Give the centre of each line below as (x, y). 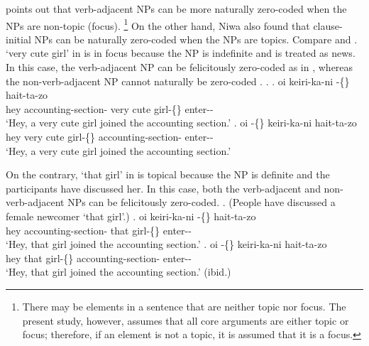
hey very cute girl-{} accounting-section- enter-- (110, 136)
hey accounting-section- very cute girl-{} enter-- (110, 108)
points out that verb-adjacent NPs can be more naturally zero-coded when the (176, 9)
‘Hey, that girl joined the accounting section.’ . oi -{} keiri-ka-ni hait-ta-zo (166, 244)
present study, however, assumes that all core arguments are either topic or (186, 320)
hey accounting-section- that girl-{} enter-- (99, 230)
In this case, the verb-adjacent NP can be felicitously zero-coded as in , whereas (180, 67)
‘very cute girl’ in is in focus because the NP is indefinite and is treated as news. (181, 53)
